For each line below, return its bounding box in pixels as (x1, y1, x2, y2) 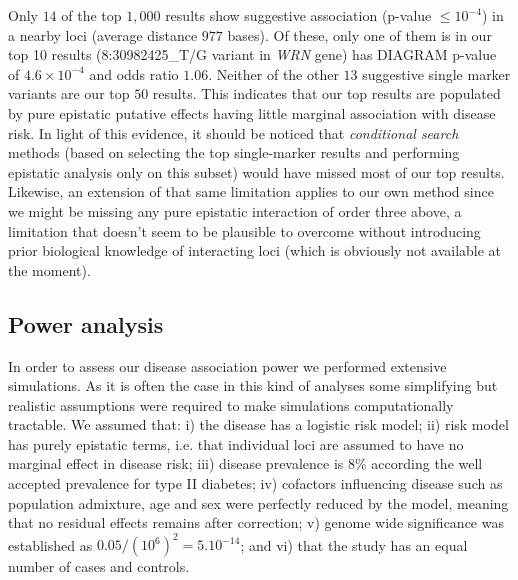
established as (8, 534, 93, 555)
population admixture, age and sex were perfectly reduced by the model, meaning (8, 492, 509, 513)
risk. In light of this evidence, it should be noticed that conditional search (8, 122, 459, 143)
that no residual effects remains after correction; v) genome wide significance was (8, 512, 504, 533)
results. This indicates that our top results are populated (152, 83, 501, 104)
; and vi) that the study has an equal (240, 534, 468, 555)
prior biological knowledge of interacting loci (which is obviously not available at (8, 240, 502, 261)
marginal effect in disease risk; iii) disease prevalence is (8, 453, 344, 474)
